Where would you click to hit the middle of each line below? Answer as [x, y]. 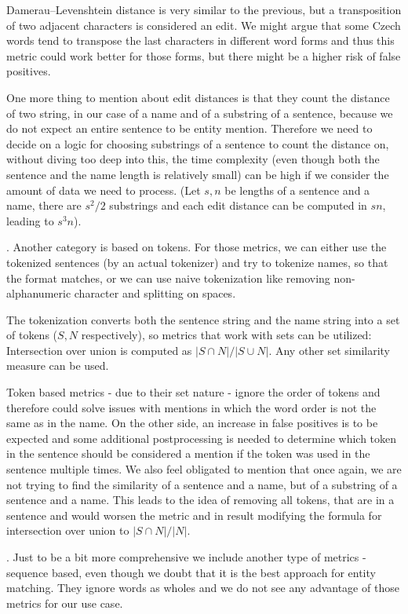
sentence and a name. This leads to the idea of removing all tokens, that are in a [200, 500]
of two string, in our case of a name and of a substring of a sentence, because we [200, 113]
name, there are [44, 205]
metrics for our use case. [65, 603]
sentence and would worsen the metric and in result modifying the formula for [194, 515]
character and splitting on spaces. [155, 293]
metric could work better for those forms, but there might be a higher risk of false [204, 55]
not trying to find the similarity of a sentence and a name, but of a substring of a [202, 484]
